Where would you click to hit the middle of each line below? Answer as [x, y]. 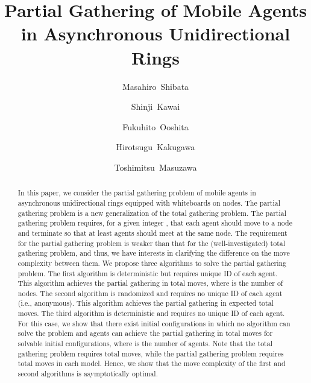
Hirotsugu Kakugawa [155, 147]
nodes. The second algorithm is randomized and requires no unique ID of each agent [150, 293]
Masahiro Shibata [155, 86]
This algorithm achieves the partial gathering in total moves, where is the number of [150, 283]
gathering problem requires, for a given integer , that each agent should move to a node [155, 223]
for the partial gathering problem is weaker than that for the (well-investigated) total [152, 243]
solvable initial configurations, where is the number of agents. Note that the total [145, 343]
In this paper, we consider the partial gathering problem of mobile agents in [137, 193]
